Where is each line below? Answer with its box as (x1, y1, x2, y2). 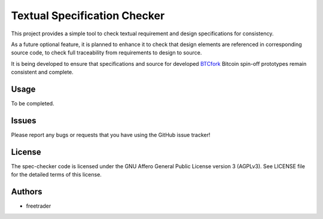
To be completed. (11, 100, 54, 107)
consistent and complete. (11, 69, 74, 76)
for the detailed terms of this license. (11, 171, 102, 178)
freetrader (26, 202, 51, 209)
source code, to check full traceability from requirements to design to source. (11, 49, 202, 56)
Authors (11, 187, 42, 197)
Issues (11, 115, 36, 126)
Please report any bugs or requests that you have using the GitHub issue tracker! (11, 131, 211, 138)
